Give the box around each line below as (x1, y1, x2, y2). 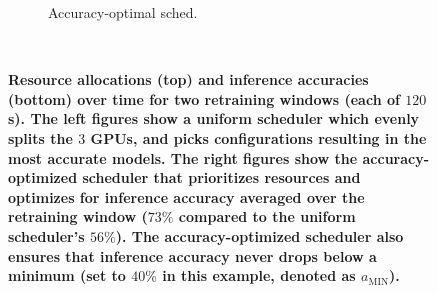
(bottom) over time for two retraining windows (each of (8, 88, 400, 109)
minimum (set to (8, 265, 126, 286)
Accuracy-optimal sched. (48, 2, 198, 22)
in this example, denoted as (162, 265, 356, 286)
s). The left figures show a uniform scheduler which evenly (8, 108, 420, 129)
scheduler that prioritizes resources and (82, 167, 361, 188)
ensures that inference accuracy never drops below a (8, 245, 377, 266)
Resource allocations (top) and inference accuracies (8, 69, 369, 90)
